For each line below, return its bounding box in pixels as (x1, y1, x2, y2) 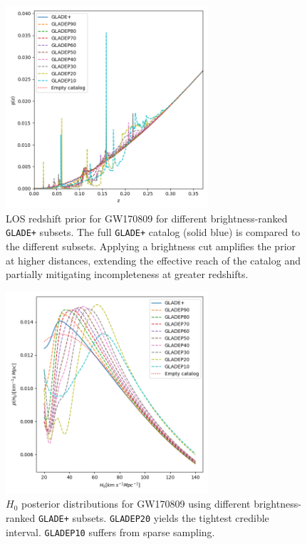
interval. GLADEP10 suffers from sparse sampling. (6, 524, 215, 539)
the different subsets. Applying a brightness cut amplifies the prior (6, 238, 296, 253)
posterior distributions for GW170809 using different (21, 496, 251, 511)
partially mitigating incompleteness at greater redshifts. (6, 267, 249, 282)
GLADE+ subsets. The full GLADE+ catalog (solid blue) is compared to (6, 225, 301, 240)
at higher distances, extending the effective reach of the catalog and (6, 252, 301, 267)
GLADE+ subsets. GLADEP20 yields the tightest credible (38, 510, 269, 525)
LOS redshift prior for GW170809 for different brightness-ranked (6, 210, 288, 225)
